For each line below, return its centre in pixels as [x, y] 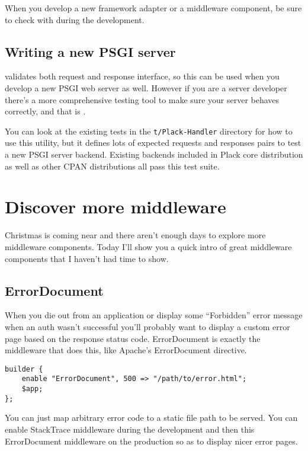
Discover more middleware [115, 207]
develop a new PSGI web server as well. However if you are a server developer [146, 87]
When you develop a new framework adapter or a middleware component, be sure [153, 8]
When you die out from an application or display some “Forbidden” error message [154, 315]
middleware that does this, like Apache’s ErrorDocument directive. [126, 350]
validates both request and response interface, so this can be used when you [142, 76]
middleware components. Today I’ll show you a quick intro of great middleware [148, 246]
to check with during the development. [75, 19]
